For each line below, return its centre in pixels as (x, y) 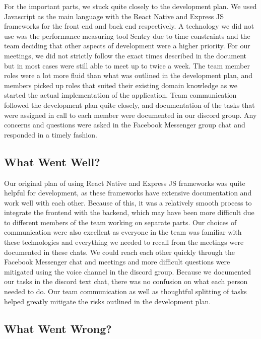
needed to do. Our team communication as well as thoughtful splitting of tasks (125, 291)
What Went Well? (52, 161)
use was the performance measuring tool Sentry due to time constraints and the (127, 36)
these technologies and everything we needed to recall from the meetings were (124, 242)
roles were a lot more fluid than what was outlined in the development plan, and (128, 75)
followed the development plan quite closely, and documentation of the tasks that (129, 105)
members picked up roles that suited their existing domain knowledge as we (121, 85)
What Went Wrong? (58, 328)
